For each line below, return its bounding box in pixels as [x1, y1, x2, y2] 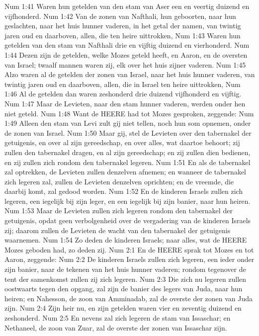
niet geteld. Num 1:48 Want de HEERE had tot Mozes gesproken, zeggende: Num [4, 108, 254, 118]
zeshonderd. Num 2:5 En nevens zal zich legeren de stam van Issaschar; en [4, 313, 231, 323]
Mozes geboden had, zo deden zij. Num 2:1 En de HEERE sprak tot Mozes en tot [4, 244, 254, 254]
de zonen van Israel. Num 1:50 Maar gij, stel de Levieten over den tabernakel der [4, 127, 252, 138]
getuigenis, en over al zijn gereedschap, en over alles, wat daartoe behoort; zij [4, 137, 240, 148]
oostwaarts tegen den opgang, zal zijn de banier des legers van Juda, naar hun [4, 283, 243, 294]
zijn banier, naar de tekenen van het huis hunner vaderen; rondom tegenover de [4, 264, 246, 274]
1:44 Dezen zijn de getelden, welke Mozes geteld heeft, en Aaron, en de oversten [4, 49, 248, 60]
